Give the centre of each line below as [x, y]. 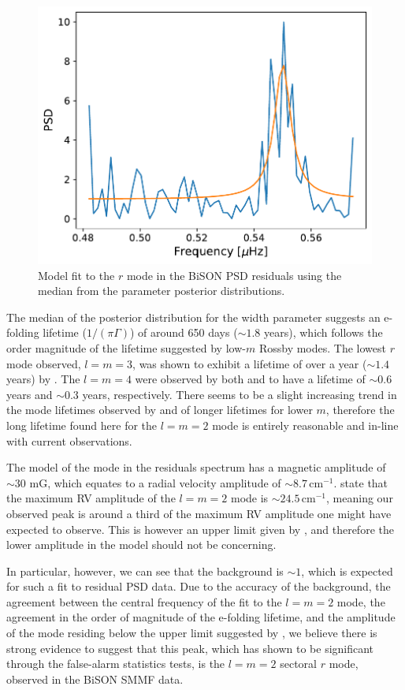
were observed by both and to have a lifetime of [250, 379]
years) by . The [43, 379]
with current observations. [69, 440]
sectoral [298, 664]
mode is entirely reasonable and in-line [305, 425]
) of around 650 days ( [184, 332]
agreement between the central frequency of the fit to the [144, 601]
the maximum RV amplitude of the [91, 498]
